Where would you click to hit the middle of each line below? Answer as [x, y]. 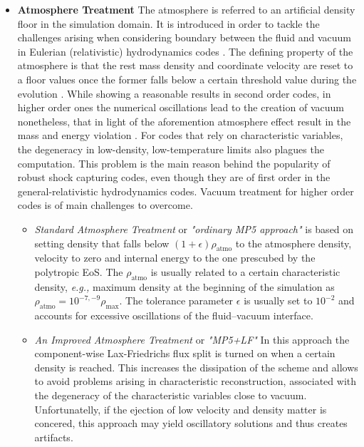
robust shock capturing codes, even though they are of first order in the [174, 177]
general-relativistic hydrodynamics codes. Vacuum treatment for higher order [186, 191]
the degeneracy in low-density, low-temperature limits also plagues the [171, 149]
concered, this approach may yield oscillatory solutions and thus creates [191, 423]
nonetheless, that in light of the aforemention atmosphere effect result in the [184, 121]
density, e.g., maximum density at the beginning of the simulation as [184, 286]
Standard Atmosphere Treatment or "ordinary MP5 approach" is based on [194, 228]
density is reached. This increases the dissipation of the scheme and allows [196, 367]
